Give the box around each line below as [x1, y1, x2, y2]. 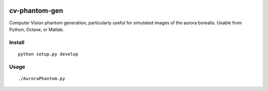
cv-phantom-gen [9, 6, 64, 15]
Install [9, 39, 25, 45]
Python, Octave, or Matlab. [9, 26, 64, 32]
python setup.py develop [18, 51, 78, 57]
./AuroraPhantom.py [18, 76, 66, 81]
